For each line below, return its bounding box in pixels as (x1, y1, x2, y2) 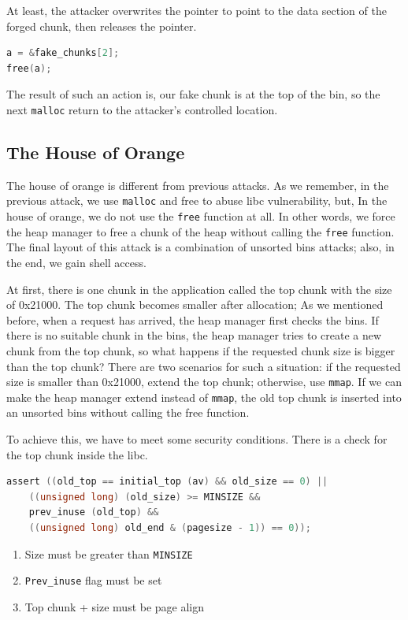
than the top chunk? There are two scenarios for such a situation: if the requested (6, 358, 401, 374)
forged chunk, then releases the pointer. (6, 17, 197, 34)
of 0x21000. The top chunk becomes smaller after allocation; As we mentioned (6, 296, 384, 313)
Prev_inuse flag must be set (24, 572, 162, 588)
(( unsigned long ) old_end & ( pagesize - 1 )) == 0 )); (28, 522, 311, 534)
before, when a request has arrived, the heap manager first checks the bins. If (6, 311, 379, 328)
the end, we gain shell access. (6, 254, 147, 270)
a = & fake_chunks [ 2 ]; (6, 47, 120, 59)
